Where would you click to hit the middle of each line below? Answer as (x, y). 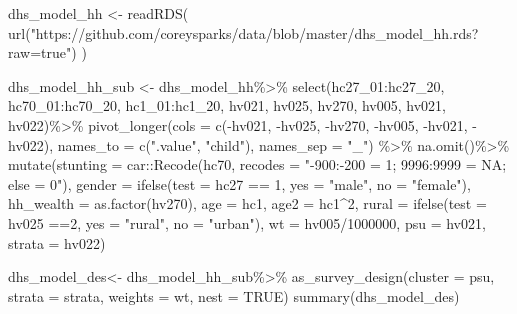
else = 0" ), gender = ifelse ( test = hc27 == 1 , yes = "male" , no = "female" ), (239, 183)
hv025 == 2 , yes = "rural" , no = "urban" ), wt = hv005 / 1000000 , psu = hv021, (247, 222)
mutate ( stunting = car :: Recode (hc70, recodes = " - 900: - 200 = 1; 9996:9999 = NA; (257, 164)
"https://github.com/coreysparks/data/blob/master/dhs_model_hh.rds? (254, 32)
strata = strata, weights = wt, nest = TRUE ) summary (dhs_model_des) (234, 295)
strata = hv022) (57, 242)
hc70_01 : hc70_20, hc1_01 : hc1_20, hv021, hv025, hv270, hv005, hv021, (227, 105)
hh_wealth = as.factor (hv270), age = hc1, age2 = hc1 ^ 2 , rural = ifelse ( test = (247, 203)
